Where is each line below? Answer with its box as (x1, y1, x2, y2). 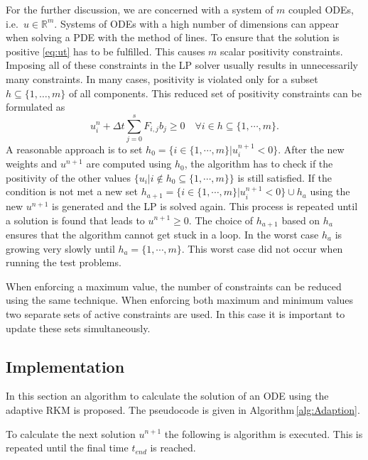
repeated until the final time (6, 440, 129, 455)
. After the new (278, 141, 345, 156)
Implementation (6, 355, 125, 377)
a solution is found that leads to (6, 212, 145, 227)
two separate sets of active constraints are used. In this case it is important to (6, 306, 345, 321)
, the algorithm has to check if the (184, 156, 333, 171)
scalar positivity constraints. (220, 43, 343, 58)
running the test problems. (6, 255, 121, 270)
